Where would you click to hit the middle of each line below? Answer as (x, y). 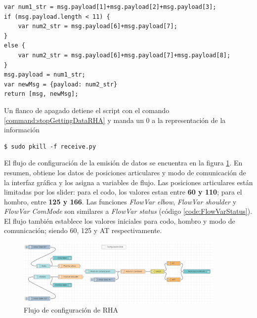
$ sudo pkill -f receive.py (50, 146)
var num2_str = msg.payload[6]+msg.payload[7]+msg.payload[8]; (124, 55)
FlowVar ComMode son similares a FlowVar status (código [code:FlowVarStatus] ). (128, 211)
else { (15, 46)
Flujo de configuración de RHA (71, 309)
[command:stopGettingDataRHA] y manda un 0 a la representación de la (115, 120)
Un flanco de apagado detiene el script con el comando (87, 110)
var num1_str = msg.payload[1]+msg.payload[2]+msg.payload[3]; (110, 7)
